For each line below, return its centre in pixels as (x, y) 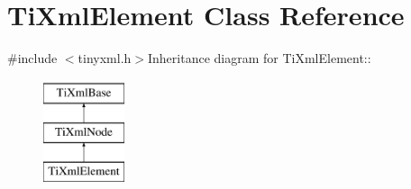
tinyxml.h (105, 58)
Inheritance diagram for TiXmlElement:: (259, 58)
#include (32, 58)
